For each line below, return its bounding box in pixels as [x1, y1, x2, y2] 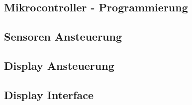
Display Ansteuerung [4, 57, 114, 73]
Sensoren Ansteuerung [4, 29, 122, 44]
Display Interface [4, 87, 94, 102]
